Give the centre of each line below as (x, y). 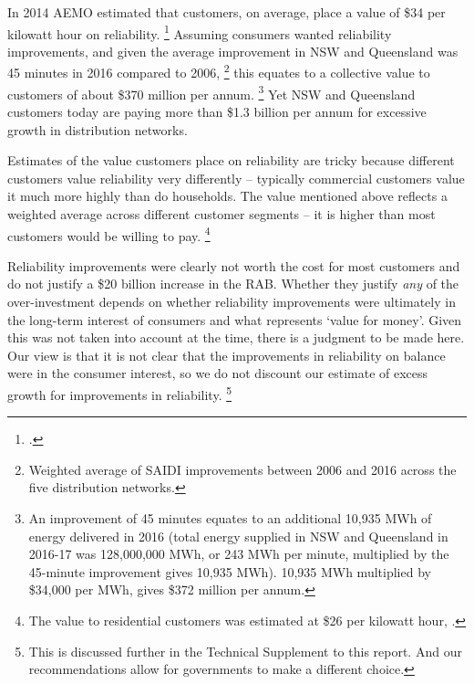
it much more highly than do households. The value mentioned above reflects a (227, 196)
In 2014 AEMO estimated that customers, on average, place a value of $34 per (227, 12)
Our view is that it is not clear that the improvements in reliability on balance (227, 355)
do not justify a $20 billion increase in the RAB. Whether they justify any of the (233, 284)
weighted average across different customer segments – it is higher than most (222, 213)
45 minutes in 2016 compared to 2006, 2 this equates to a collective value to (219, 71)
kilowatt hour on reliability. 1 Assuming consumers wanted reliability (200, 32)
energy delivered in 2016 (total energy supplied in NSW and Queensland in (238, 536)
